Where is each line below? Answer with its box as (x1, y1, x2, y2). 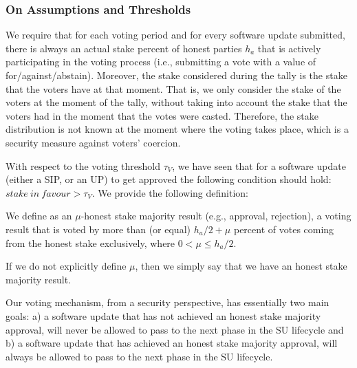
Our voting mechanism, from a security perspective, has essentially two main (6, 295, 329, 310)
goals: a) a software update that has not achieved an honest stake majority (6, 308, 321, 323)
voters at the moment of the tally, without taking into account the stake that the (6, 95, 347, 109)
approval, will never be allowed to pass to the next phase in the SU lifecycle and (6, 322, 344, 336)
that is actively (257, 41, 321, 55)
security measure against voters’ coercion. (6, 135, 181, 149)
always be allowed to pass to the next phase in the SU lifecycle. (6, 349, 273, 363)
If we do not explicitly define (6, 259, 127, 273)
